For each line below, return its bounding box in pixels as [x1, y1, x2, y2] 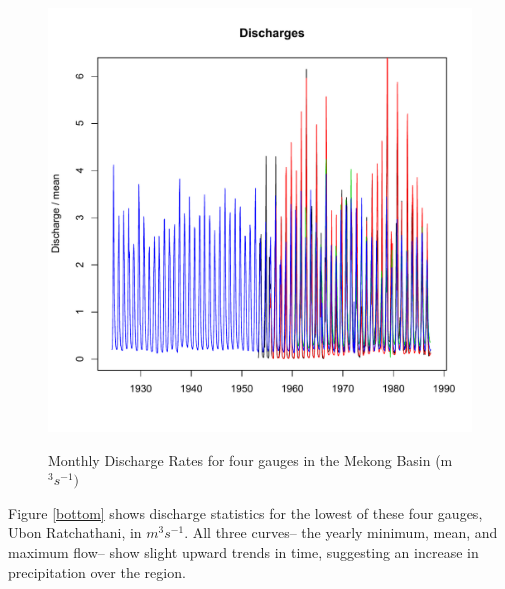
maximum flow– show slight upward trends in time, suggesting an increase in [8, 541, 479, 562]
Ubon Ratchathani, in [8, 522, 142, 543]
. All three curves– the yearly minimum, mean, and [184, 522, 498, 543]
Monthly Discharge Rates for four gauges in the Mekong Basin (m [48, 449, 453, 470]
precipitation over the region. [8, 561, 186, 582]
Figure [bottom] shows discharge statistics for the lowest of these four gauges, [8, 502, 483, 523]
